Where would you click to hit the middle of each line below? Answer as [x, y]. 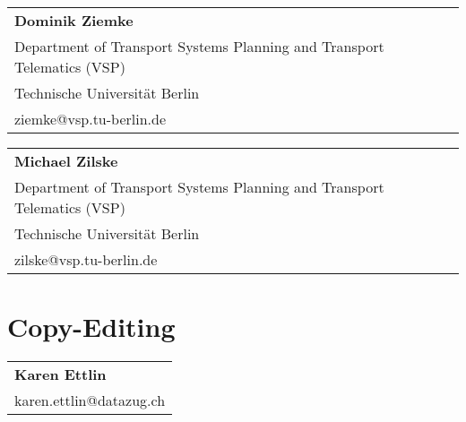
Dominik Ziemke [74, 20]
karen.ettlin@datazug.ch [90, 400]
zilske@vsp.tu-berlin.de [86, 259]
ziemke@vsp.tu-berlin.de [91, 119]
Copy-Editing [91, 327]
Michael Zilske [66, 161]
